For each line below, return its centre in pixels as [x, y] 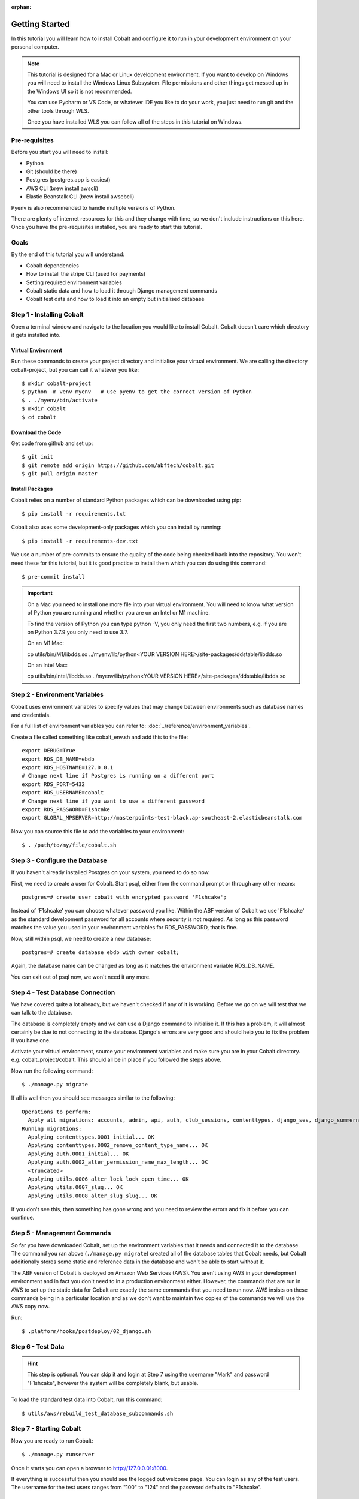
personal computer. [35, 47]
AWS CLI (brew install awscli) [62, 188]
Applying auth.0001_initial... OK [78, 1154]
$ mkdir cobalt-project [57, 383]
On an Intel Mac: [48, 665]
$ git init [38, 457]
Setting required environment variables [74, 282]
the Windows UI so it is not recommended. [80, 91]
